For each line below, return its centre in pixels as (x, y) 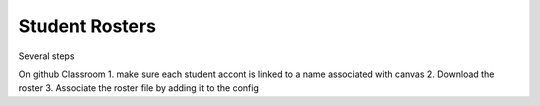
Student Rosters (87, 26)
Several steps (46, 56)
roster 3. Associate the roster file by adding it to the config (138, 88)
